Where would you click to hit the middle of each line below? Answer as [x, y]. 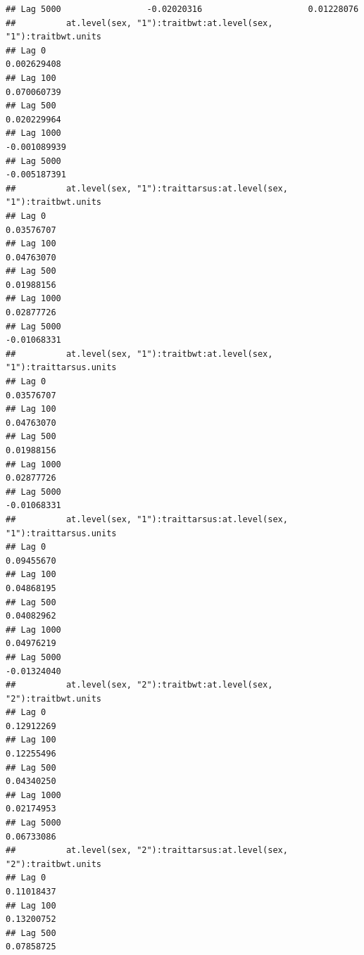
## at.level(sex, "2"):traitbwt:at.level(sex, [139, 685]
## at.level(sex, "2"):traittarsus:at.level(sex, [147, 850]
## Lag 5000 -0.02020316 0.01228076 [182, 9]
